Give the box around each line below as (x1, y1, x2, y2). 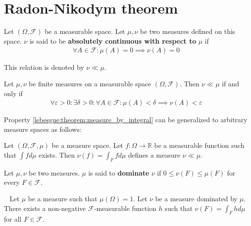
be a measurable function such (154, 140, 245, 150)
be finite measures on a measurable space (29, 78, 151, 88)
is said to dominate (88, 167, 150, 178)
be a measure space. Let (51, 140, 123, 150)
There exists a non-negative (4, 203, 86, 213)
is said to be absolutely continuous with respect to (29, 35, 196, 46)
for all (4, 214, 22, 224)
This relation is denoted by (4, 62, 84, 72)
